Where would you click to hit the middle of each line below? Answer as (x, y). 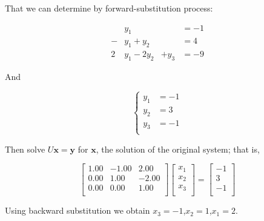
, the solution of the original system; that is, (178, 149)
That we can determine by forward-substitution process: (109, 8)
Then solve (25, 149)
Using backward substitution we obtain (78, 210)
